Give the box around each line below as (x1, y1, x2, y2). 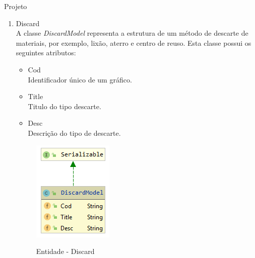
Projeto (4, 1, 27, 11)
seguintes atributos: (16, 47, 76, 58)
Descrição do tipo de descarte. (28, 127, 121, 138)
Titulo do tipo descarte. (28, 101, 101, 111)
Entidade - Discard (36, 246, 95, 256)
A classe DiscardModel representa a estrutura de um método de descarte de (16, 28, 248, 38)
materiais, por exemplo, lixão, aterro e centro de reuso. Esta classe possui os (16, 37, 251, 48)
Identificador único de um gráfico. (28, 74, 132, 84)
